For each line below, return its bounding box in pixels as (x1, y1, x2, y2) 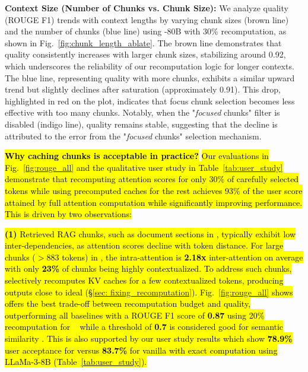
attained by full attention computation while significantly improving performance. (5, 196, 303, 208)
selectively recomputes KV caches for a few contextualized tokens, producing (5, 274, 284, 287)
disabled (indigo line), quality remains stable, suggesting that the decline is (5, 117, 278, 130)
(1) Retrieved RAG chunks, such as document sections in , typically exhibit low (5, 227, 296, 240)
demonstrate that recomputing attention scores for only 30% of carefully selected (5, 173, 299, 185)
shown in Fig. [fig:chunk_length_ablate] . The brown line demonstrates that (5, 36, 282, 49)
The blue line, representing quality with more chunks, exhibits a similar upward (5, 71, 295, 84)
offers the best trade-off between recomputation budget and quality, (5, 297, 251, 310)
